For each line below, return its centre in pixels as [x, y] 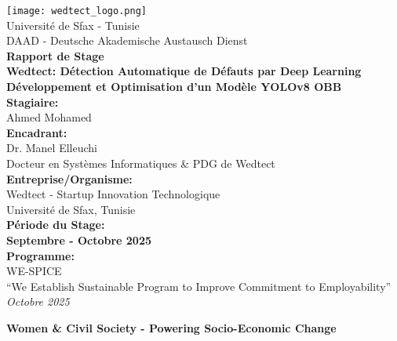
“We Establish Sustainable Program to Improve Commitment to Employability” [199, 286]
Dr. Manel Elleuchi [52, 148]
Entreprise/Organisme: [69, 178]
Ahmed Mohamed [49, 117]
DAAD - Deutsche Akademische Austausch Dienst [127, 40]
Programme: [40, 255]
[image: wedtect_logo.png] [76, 11]
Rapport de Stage [55, 55]
